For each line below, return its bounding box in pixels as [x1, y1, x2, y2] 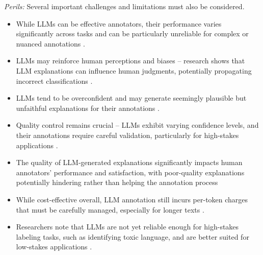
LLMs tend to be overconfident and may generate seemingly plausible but [16, 92, 247, 103]
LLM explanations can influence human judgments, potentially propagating [16, 65, 252, 76]
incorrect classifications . [16, 75, 93, 86]
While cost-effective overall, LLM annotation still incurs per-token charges [16, 194, 248, 204]
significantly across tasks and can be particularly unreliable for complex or [16, 28, 249, 39]
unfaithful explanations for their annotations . [16, 102, 160, 113]
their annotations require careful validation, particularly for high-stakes [16, 129, 239, 140]
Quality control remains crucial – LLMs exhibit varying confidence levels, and [16, 120, 259, 130]
